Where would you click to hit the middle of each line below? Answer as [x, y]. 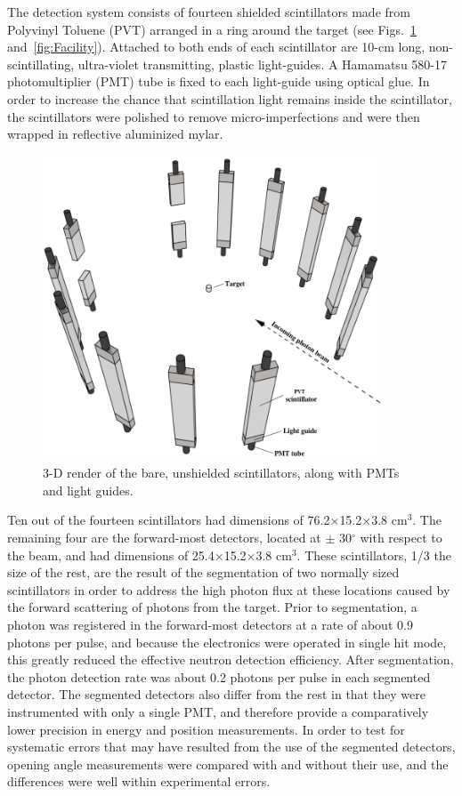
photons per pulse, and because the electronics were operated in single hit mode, [227, 642]
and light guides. [88, 490]
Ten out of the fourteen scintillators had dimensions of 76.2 [169, 520]
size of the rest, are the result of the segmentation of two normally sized [203, 572]
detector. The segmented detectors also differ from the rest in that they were [216, 694]
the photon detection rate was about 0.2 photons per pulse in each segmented [219, 676]
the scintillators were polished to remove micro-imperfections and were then [214, 116]
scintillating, [41, 64]
